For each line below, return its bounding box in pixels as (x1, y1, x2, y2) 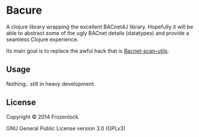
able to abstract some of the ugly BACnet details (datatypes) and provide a (6, 29, 189, 36)
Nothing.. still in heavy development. (6, 80, 96, 87)
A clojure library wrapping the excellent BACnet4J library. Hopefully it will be (6, 23, 194, 30)
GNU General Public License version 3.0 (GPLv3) (6, 125, 126, 132)
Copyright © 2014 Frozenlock (6, 113, 79, 120)
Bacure (6, 4, 43, 17)
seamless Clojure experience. (6, 36, 79, 43)
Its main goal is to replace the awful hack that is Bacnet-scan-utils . (6, 47, 169, 54)
